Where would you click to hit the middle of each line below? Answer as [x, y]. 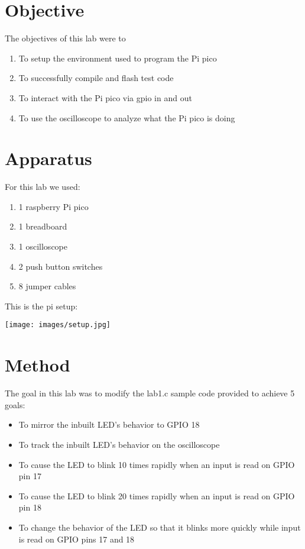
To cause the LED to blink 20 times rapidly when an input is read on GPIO [157, 495]
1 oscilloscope [43, 246]
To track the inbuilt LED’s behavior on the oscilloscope [119, 444]
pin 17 [30, 476]
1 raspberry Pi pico [53, 206]
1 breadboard [43, 226]
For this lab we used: [43, 187]
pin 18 [30, 507]
